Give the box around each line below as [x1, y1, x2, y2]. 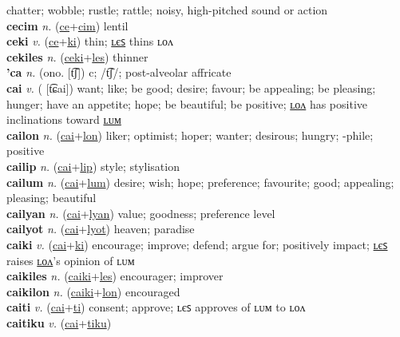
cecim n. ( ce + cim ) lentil [6, 17, 129, 34]
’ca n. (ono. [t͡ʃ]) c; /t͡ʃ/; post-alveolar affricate [6, 64, 232, 81]
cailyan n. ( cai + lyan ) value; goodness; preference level [6, 204, 275, 221]
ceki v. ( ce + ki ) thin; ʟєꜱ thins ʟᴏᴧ [6, 33, 173, 50]
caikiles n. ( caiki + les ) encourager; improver [6, 268, 224, 284]
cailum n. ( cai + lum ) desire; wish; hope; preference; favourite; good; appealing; [6, 173, 394, 190]
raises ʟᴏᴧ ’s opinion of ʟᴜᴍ [6, 252, 135, 268]
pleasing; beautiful [6, 189, 97, 206]
